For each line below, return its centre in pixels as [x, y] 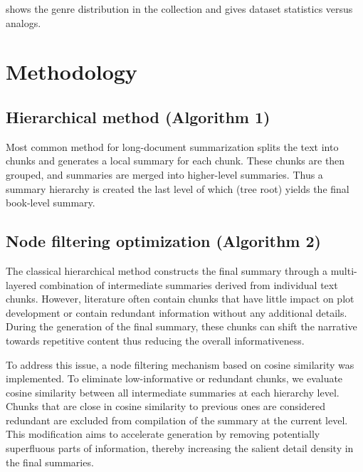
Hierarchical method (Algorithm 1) [138, 116]
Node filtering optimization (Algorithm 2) [163, 241]
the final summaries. [50, 462]
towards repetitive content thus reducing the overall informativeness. [155, 340]
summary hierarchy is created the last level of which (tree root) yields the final [178, 188]
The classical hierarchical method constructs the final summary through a [167, 270]
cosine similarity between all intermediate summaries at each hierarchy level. [173, 392]
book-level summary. [51, 203]
